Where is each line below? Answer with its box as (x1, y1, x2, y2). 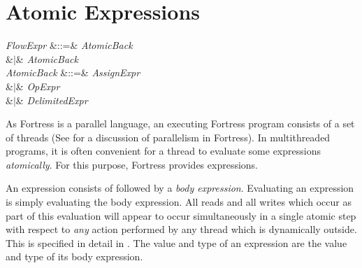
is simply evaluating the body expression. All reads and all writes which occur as (6, 195, 352, 209)
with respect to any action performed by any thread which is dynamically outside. (6, 222, 357, 237)
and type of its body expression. (6, 249, 143, 264)
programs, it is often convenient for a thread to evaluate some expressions (6, 143, 321, 158)
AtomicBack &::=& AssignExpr (6, 65, 140, 80)
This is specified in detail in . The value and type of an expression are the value (6, 235, 347, 250)
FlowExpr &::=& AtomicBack (6, 38, 133, 52)
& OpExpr (15, 78, 60, 93)
